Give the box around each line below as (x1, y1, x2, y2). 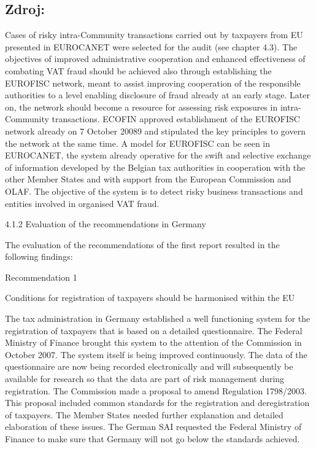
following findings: (5, 250, 73, 263)
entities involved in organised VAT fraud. (5, 197, 160, 209)
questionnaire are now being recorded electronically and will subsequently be (5, 360, 293, 373)
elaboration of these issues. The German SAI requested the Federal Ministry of (5, 420, 302, 433)
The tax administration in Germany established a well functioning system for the (5, 312, 310, 325)
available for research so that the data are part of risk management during (5, 372, 285, 385)
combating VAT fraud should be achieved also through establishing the (5, 64, 272, 77)
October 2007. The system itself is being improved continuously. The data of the (5, 348, 307, 361)
